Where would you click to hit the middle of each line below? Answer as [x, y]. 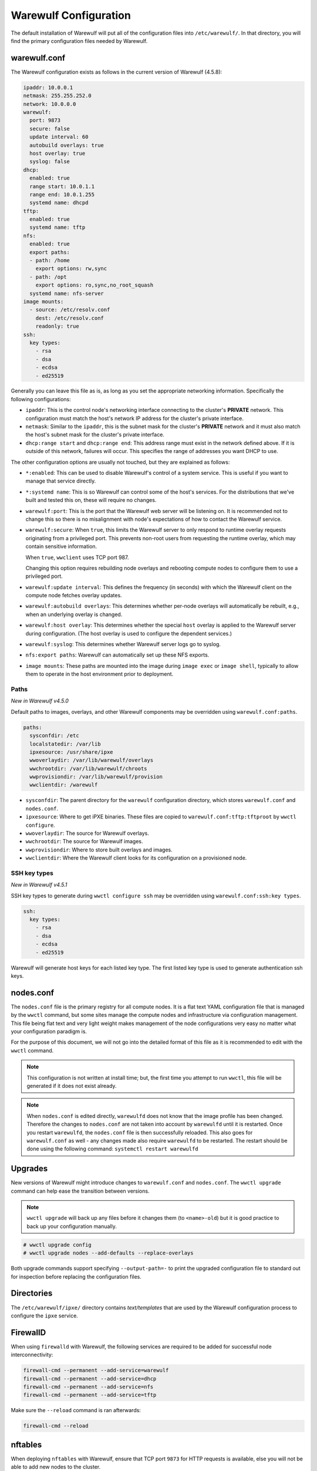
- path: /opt [48, 277]
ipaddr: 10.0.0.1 [48, 87]
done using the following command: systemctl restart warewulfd [113, 1149]
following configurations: [41, 399]
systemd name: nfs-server [67, 293]
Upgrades [29, 1169]
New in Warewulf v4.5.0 [40, 701]
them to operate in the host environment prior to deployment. [100, 674]
